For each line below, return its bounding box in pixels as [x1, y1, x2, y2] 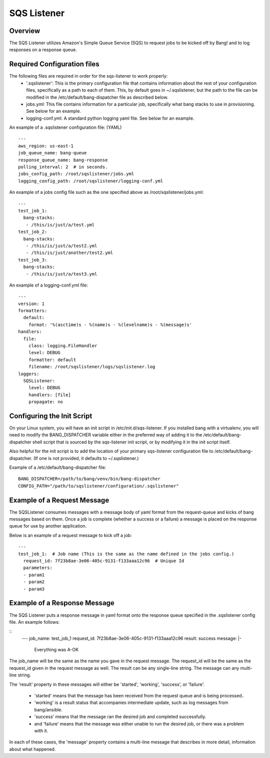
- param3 [23, 586, 45, 592]
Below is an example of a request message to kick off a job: [9, 532, 132, 538]
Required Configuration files [9, 60, 99, 69]
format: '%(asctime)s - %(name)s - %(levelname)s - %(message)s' [28, 322, 192, 328]
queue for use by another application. [9, 523, 87, 529]
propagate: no [28, 399, 63, 405]
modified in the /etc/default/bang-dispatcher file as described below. [26, 94, 168, 100]
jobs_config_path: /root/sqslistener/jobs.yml [18, 171, 134, 177]
